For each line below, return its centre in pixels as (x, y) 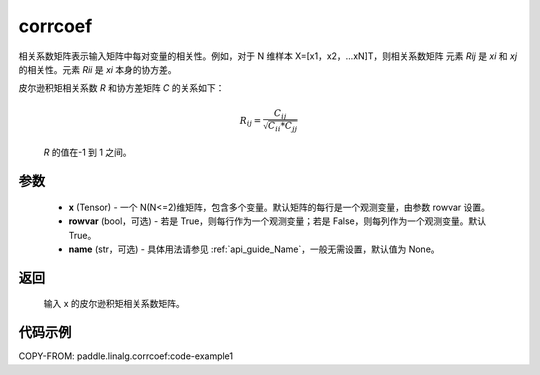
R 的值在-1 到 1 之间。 (87, 152)
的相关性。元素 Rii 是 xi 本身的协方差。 (97, 69)
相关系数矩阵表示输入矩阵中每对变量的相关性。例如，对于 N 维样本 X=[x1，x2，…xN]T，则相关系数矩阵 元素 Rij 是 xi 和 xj (268, 56)
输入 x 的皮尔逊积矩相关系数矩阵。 (114, 304)
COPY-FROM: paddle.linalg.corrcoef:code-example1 (126, 356)
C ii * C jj (283, 127)
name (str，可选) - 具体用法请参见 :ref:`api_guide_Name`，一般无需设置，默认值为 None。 (254, 249)
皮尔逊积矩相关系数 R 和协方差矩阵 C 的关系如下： (121, 88)
